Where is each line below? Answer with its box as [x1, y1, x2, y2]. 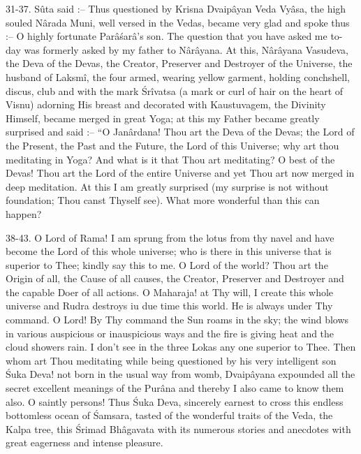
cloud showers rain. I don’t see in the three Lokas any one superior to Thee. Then [6, 339, 356, 354]
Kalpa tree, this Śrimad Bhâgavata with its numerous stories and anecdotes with [6, 421, 351, 436]
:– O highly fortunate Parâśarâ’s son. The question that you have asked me [6, 29, 327, 43]
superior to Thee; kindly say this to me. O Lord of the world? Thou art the [6, 257, 328, 272]
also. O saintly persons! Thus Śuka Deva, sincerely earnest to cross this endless [6, 394, 344, 409]
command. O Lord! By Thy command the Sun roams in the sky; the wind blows [6, 312, 349, 327]
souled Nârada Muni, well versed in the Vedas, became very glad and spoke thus [6, 15, 350, 29]
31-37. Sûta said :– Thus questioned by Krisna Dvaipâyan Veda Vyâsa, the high [6, 1, 346, 15]
